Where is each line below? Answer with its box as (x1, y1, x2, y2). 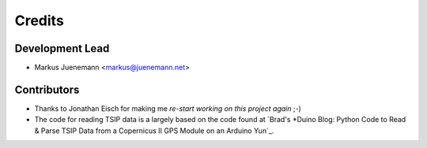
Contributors (14, 83, 80, 96)
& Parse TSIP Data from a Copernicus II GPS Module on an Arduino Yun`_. (34, 126, 274, 135)
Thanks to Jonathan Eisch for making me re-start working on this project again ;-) (34, 103, 302, 113)
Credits (14, 12, 65, 29)
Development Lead (14, 42, 110, 55)
